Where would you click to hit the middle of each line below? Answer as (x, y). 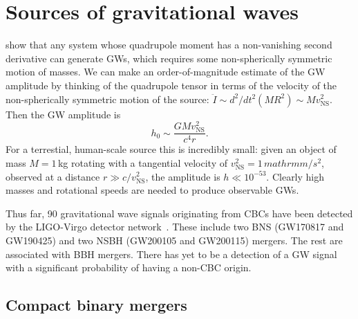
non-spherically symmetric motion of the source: (107, 99)
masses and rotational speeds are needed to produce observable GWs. (152, 190)
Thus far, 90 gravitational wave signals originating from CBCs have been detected (179, 213)
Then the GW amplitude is (63, 114)
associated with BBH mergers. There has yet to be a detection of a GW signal (171, 254)
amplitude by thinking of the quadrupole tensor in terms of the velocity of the (171, 85)
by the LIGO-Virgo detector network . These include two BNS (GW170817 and (175, 227)
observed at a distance (53, 176)
